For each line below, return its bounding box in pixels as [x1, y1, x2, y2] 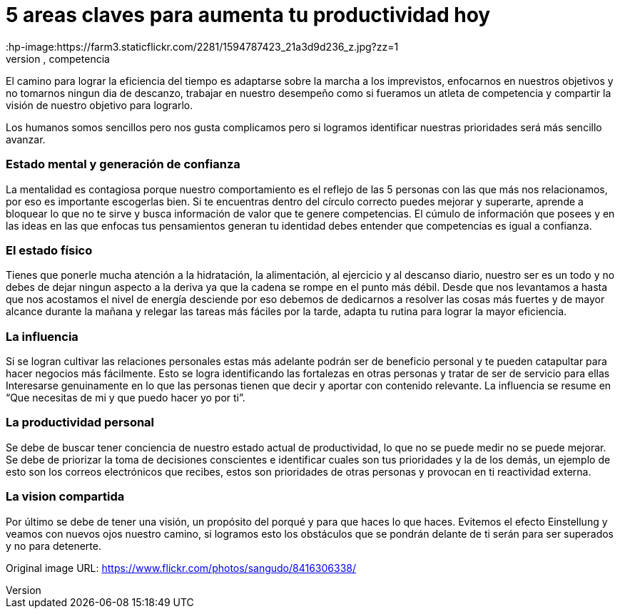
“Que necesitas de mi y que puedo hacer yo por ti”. [6, 392, 245, 404]
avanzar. [6, 133, 46, 145]
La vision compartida [6, 489, 125, 504]
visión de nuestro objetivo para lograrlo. [6, 98, 193, 111]
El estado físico [6, 242, 93, 257]
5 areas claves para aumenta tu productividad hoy [6, 3, 491, 27]
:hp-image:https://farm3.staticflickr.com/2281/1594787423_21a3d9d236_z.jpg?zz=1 [6, 40, 399, 53]
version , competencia [6, 52, 110, 65]
